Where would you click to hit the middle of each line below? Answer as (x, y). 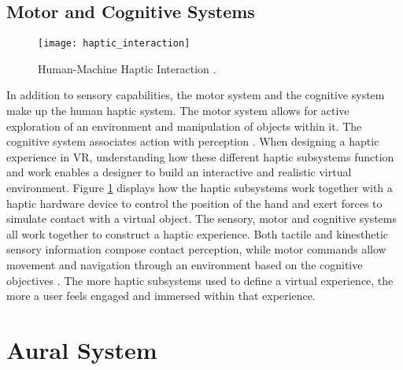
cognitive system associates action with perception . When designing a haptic (193, 141)
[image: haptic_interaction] (114, 44)
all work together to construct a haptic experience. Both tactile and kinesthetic (198, 233)
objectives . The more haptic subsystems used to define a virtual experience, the (200, 280)
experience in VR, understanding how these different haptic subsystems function (200, 156)
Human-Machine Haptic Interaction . (127, 68)
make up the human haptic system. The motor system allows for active (178, 111)
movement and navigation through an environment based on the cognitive (185, 264)
